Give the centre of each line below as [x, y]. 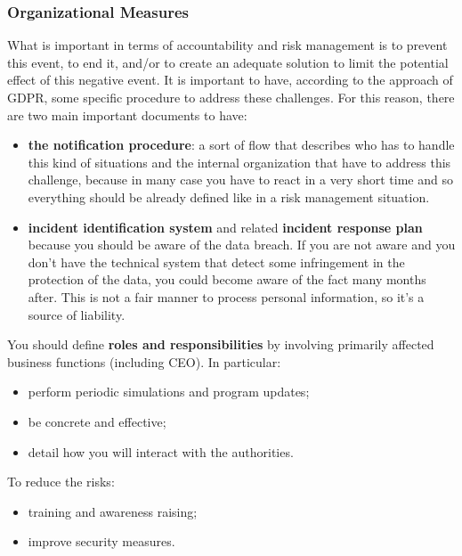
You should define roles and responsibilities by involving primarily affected [221, 344]
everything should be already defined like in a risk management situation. [229, 196]
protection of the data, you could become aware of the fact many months [227, 279]
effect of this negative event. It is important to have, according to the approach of [230, 80]
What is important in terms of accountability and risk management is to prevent [227, 45]
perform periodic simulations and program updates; [169, 392]
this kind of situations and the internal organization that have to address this [239, 162]
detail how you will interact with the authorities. [161, 451]
